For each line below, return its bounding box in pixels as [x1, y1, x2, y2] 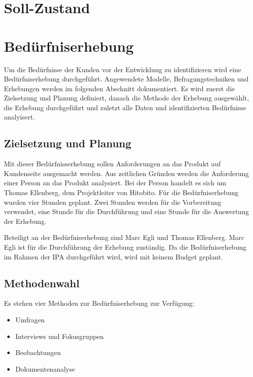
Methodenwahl [4, 275, 80, 290]
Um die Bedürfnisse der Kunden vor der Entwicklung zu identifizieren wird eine [4, 64, 241, 74]
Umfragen [15, 315, 45, 324]
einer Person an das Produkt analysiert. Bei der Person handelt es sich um [4, 178, 226, 188]
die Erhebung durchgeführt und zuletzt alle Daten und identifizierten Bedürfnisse [4, 102, 247, 112]
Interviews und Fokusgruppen [15, 331, 104, 341]
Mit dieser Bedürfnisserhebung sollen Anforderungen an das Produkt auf [4, 159, 221, 169]
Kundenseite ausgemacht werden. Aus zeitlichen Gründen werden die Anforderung [4, 168, 249, 178]
